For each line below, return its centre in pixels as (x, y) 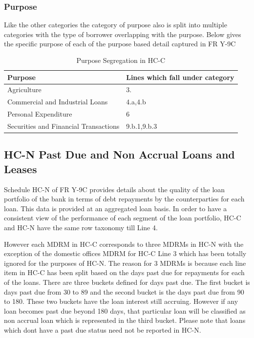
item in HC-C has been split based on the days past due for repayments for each (124, 272)
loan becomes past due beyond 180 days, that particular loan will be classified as (125, 310)
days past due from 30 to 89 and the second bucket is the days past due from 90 (124, 291)
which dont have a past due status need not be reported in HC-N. (103, 329)
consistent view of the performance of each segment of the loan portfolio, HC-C (123, 218)
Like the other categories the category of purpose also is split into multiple (116, 25)
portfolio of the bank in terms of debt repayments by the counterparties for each (124, 199)
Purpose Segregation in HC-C (121, 60)
